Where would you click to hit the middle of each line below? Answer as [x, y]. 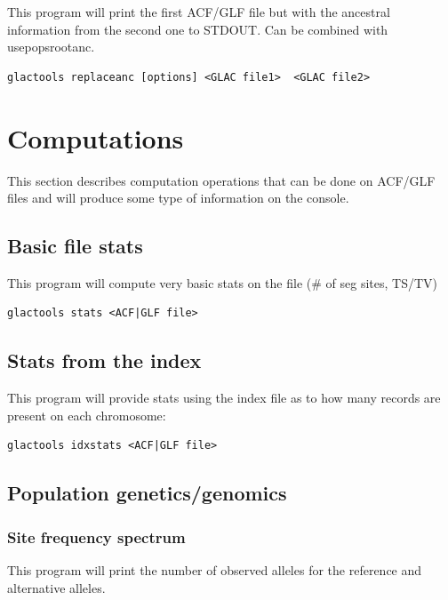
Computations [96, 137]
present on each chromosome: [87, 415]
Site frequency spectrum [96, 536]
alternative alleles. [56, 587]
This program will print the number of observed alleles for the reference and [215, 570]
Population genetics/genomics [147, 493]
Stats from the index [104, 360]
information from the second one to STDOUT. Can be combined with [198, 29]
